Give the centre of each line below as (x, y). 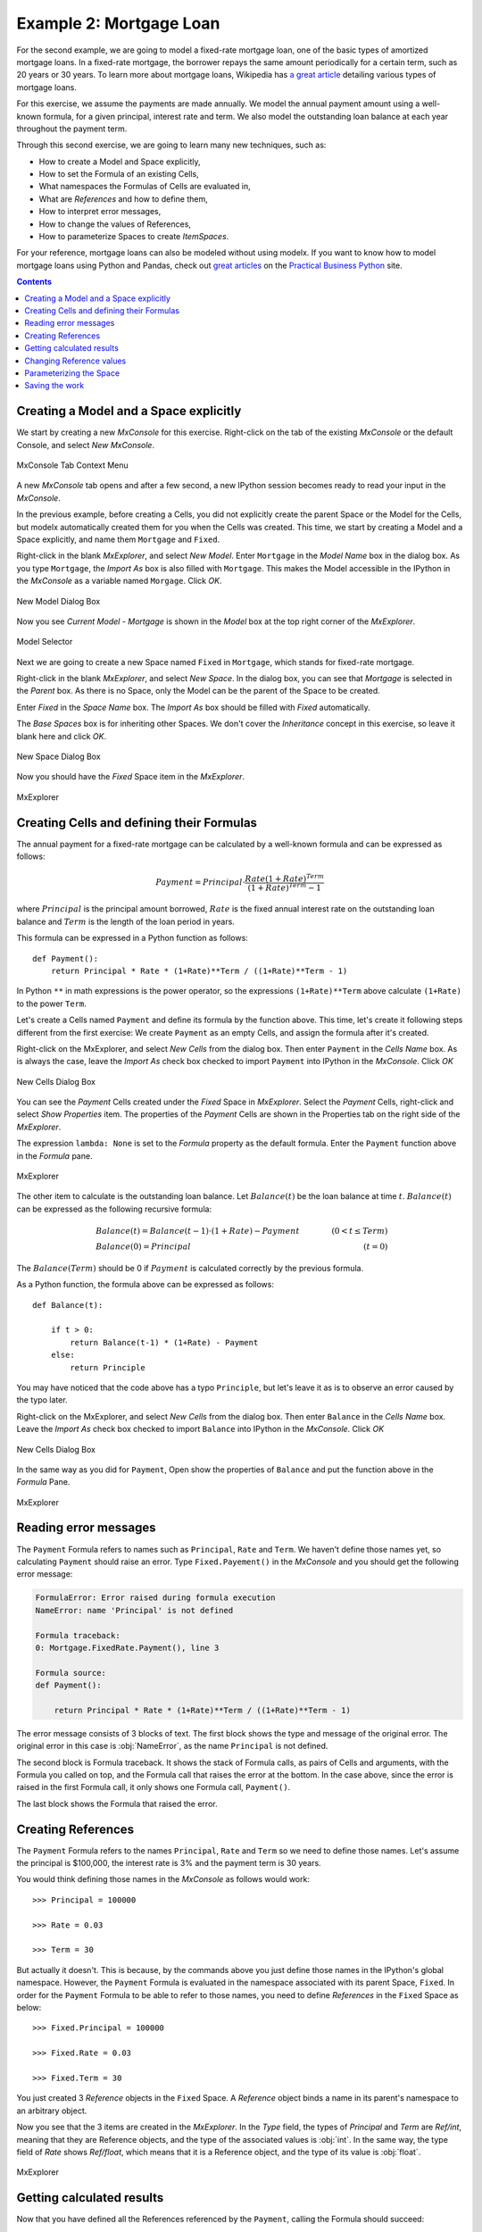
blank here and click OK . (62, 736)
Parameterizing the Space (72, 373)
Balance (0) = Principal (143, 1247)
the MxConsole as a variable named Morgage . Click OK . (119, 581)
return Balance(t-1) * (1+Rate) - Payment (164, 1342)
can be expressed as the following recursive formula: (114, 1209)
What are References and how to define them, (124, 199)
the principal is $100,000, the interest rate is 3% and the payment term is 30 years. (169, 1863)
